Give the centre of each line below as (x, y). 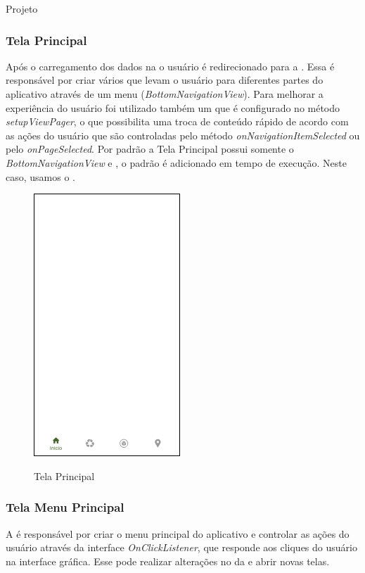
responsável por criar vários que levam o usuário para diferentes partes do (165, 80)
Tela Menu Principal (65, 507)
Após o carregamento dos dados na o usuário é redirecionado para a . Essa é (170, 66)
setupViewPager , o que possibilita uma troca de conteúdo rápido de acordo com (177, 121)
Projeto (22, 8)
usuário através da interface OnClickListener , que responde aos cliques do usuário (181, 547)
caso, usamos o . (40, 176)
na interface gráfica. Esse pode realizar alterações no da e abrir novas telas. (168, 561)
